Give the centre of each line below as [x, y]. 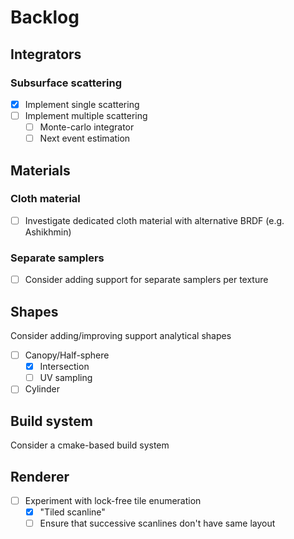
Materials [40, 170]
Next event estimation [85, 138]
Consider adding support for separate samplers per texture [146, 280]
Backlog [45, 17]
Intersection [64, 367]
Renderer [40, 476]
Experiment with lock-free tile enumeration [113, 500]
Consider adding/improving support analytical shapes [121, 336]
